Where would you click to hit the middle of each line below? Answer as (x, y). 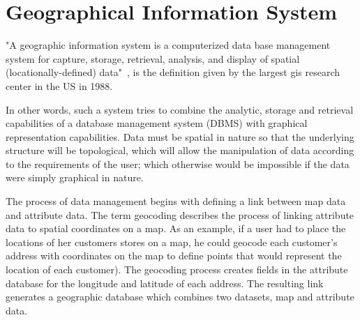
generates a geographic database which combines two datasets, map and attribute (180, 297)
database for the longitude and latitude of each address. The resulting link (165, 283)
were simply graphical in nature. (75, 177)
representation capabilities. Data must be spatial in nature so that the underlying (180, 136)
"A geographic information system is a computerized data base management (168, 45)
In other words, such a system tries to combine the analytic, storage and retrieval (180, 109)
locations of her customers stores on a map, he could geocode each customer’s (172, 242)
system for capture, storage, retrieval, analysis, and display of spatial (153, 58)
